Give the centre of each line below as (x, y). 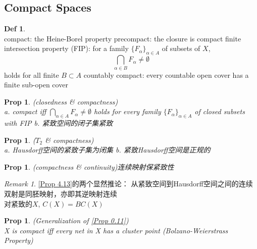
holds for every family (127, 111)
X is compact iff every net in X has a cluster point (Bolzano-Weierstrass (116, 230)
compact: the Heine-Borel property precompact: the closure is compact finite (123, 38)
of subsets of (181, 48)
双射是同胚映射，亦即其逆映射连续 (61, 194)
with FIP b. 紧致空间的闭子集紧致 (59, 123)
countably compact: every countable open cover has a (166, 74)
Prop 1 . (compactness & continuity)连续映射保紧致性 (89, 166)
